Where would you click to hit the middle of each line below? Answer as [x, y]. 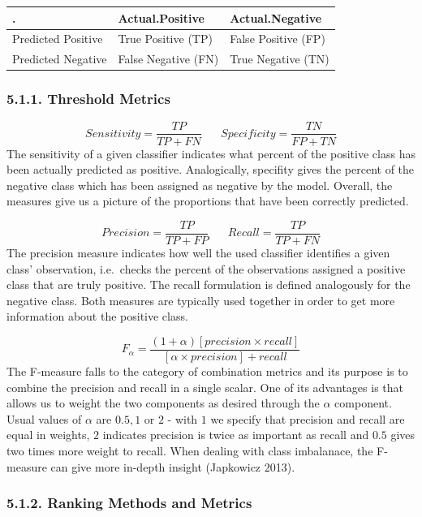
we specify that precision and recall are [308, 418]
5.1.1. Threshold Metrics [88, 99]
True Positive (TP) [165, 39]
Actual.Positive [161, 17]
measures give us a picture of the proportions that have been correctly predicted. [208, 201]
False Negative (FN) [168, 59]
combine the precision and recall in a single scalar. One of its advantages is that [205, 387]
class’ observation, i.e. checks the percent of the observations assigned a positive [206, 268]
